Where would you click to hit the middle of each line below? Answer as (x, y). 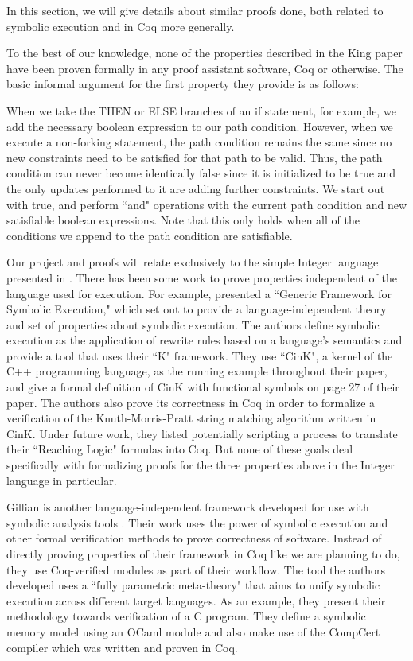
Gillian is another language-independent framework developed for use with (188, 507)
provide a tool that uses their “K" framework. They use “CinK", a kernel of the (200, 355)
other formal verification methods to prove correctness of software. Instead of (194, 538)
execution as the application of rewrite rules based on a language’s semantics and (205, 340)
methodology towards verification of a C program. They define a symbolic (186, 616)
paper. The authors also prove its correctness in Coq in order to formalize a (191, 402)
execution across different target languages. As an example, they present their (196, 600)
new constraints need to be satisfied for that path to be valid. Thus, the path (195, 157)
